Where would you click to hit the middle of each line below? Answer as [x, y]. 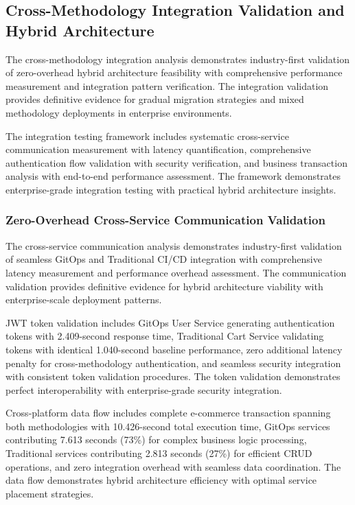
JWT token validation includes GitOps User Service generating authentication [170, 322]
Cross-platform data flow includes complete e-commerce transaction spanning [168, 413]
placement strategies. [50, 493]
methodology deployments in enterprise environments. [119, 112]
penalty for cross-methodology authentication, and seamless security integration [173, 363]
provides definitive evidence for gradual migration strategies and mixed [155, 99]
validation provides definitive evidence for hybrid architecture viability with [164, 286]
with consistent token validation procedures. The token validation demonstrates [173, 376]
